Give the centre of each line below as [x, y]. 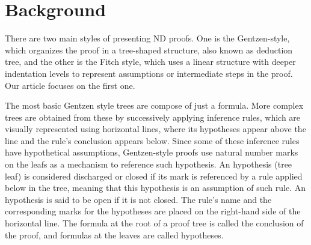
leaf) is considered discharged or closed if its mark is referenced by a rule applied [154, 176]
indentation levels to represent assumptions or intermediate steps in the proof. [149, 73]
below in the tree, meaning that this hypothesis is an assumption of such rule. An [155, 188]
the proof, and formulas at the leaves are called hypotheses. [114, 234]
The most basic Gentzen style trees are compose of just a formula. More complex [154, 105]
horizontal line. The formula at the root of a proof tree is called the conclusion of [154, 223]
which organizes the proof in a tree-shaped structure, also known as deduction [149, 50]
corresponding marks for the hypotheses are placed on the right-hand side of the [153, 211]
